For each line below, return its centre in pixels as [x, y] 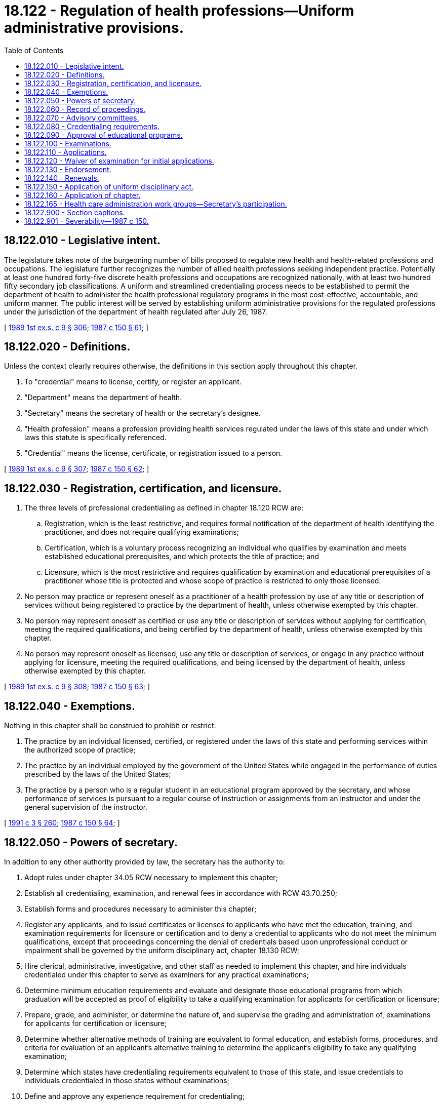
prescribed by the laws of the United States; [98, 774]
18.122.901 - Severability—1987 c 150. [87, 221]
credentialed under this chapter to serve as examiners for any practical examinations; [167, 974]
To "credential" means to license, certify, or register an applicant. [133, 382]
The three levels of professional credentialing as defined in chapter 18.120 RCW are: [164, 508]
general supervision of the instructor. [86, 807]
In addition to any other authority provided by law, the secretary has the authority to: [145, 861]
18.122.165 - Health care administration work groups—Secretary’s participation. [156, 204]
